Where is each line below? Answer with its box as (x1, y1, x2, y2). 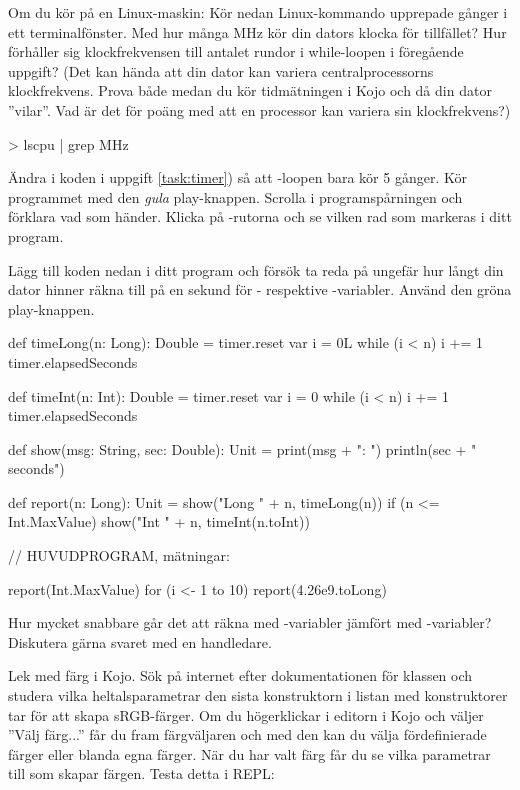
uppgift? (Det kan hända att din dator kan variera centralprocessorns (8, 60, 434, 81)
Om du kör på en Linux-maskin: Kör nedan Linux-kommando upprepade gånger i (8, 2, 508, 22)
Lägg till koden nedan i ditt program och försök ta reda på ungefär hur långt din (8, 259, 504, 280)
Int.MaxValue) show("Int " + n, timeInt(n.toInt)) (8, 511, 310, 532)
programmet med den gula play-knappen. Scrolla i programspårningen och (8, 186, 463, 207)
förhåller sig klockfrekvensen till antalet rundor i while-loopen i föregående (8, 41, 464, 62)
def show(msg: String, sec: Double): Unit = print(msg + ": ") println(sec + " (8, 438, 477, 459)
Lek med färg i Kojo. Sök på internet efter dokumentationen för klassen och (8, 665, 473, 686)
